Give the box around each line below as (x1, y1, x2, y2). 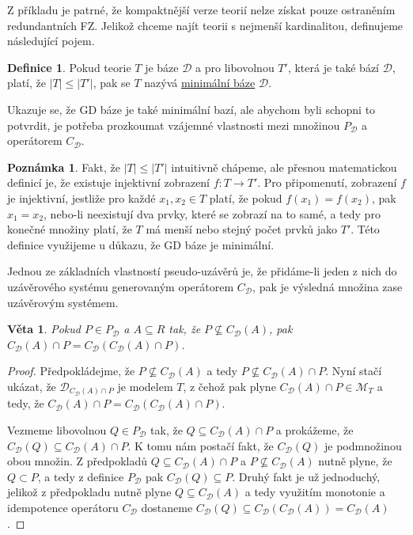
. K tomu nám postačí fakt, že (127, 437, 274, 453)
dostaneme (141, 499, 193, 515)
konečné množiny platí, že (7, 221, 132, 237)
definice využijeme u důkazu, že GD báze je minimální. (7, 236, 275, 252)
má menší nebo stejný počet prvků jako (146, 221, 338, 237)
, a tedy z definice (37, 468, 124, 484)
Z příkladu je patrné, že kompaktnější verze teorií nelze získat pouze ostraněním (7, 2, 396, 17)
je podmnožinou (324, 437, 402, 453)
